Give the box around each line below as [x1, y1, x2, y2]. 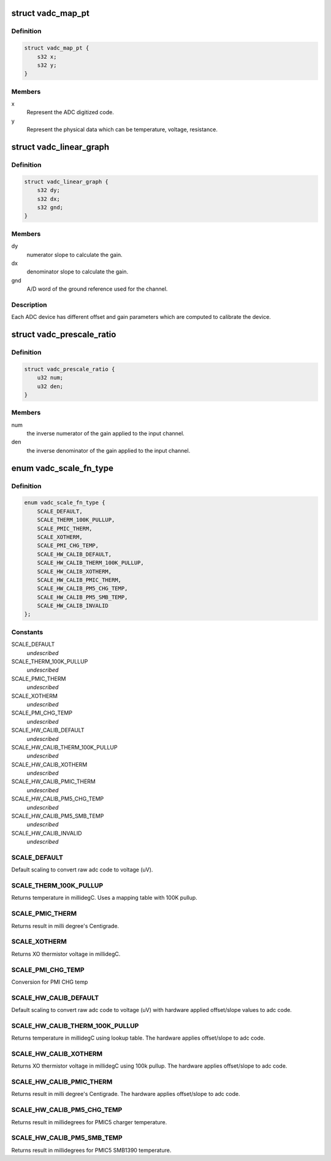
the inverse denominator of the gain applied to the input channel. [26, 446, 191, 454]
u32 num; [37, 374, 64, 381]
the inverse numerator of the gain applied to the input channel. [26, 430, 185, 437]
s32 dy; [37, 187, 61, 194]
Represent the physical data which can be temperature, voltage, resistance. [26, 126, 218, 133]
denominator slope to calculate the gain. [26, 268, 129, 275]
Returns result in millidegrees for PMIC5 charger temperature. [11, 1118, 167, 1125]
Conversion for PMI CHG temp [11, 978, 88, 986]
